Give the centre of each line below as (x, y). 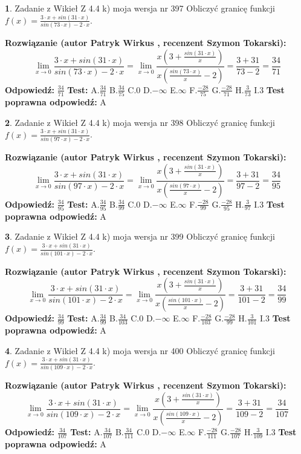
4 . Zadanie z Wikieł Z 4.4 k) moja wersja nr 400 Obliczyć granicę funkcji (140, 350)
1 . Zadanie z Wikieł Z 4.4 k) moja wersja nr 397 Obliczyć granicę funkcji (140, 8)
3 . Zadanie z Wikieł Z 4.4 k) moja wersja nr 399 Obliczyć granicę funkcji (140, 236)
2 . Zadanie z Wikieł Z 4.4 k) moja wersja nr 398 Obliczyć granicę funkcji (140, 122)
